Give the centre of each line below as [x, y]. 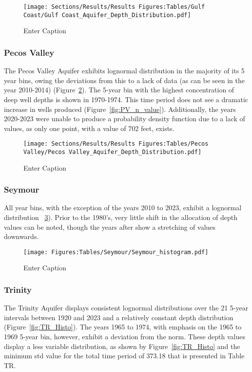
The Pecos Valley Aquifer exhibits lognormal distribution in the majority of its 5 [124, 71]
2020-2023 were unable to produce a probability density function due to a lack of [125, 119]
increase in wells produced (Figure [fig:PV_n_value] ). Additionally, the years [120, 109]
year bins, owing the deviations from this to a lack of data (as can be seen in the [124, 80]
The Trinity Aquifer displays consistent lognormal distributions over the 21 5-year [126, 308]
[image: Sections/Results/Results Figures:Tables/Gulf [114, 7]
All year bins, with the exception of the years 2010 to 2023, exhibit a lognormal [123, 208]
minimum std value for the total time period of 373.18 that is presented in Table [124, 356]
